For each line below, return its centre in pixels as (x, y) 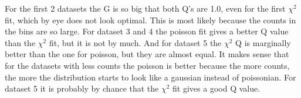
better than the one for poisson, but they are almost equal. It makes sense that (147, 54)
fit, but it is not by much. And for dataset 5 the (135, 42)
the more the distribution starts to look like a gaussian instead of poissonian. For (150, 77)
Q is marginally (263, 42)
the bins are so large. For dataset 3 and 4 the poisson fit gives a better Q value (147, 31)
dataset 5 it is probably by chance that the (82, 88)
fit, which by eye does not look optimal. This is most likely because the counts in (150, 20)
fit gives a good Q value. (217, 88)
